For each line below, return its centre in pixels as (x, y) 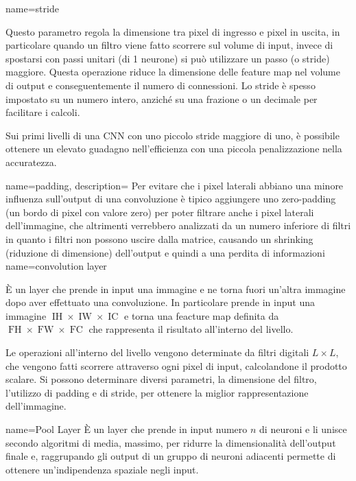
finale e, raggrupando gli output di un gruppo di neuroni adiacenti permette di (171, 456)
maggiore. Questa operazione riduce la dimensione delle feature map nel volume (173, 72)
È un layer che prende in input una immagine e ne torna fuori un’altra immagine (176, 289)
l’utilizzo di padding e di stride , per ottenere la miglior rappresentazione (157, 392)
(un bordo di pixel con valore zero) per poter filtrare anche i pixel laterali (160, 212)
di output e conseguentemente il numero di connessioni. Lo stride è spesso (161, 85)
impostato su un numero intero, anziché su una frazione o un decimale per (162, 98)
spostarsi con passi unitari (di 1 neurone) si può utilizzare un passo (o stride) (168, 58)
